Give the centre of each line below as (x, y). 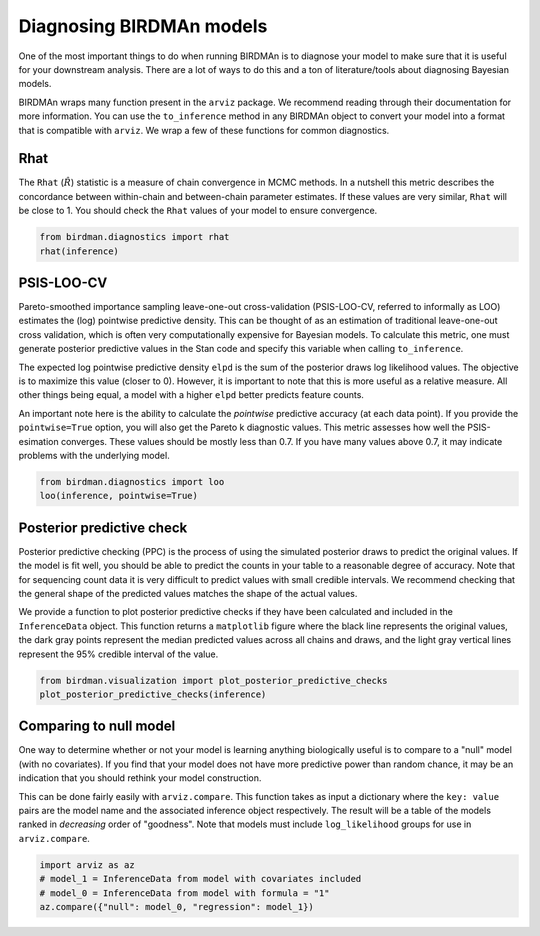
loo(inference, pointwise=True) (119, 496)
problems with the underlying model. (94, 455)
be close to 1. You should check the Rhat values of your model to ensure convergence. (198, 211)
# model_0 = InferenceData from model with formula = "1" (184, 893)
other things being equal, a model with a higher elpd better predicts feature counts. (191, 395)
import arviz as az (87, 864)
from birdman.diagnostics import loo (132, 481)
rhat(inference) (79, 251)
